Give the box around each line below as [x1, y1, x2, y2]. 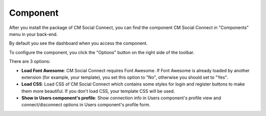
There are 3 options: [9, 58, 51, 64]
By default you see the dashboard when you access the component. [9, 40, 148, 46]
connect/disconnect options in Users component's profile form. [21, 102, 151, 108]
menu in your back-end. [9, 31, 58, 37]
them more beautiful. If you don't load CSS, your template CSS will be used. [21, 88, 175, 94]
